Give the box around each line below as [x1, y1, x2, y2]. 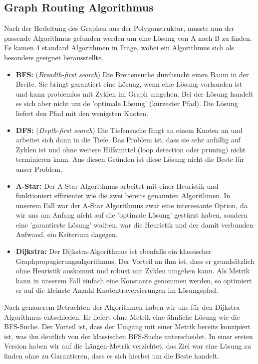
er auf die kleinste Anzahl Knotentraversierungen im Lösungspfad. [15, 285, 218, 295]
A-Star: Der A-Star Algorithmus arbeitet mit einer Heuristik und [15, 180, 219, 191]
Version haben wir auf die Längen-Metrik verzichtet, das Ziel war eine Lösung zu [4, 341, 252, 351]
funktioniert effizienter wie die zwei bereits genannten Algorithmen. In [15, 190, 231, 201]
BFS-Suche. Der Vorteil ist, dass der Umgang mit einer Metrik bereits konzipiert [4, 321, 251, 332]
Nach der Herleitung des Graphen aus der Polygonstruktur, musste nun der [4, 23, 235, 33]
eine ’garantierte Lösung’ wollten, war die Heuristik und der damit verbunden [15, 219, 254, 230]
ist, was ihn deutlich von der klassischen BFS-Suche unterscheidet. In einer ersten [4, 331, 253, 341]
